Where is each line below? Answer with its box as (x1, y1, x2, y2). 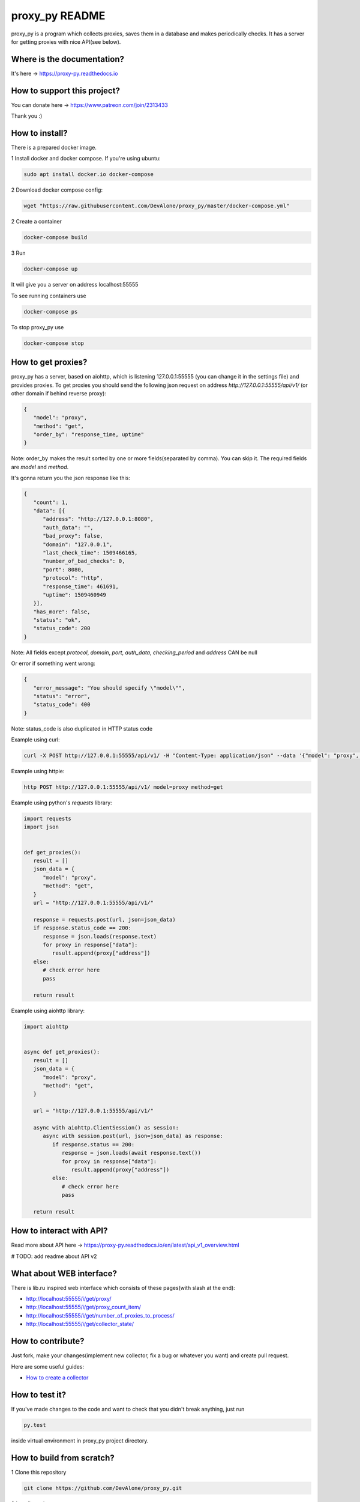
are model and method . (11, 463, 69, 470)
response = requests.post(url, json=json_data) (33, 916, 176, 923)
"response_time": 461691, (43, 583, 119, 590)
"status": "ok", (33, 616, 81, 624)
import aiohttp (23, 1023, 68, 1030)
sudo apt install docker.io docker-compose (23, 171, 154, 178)
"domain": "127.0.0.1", (43, 541, 113, 548)
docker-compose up (23, 266, 78, 273)
